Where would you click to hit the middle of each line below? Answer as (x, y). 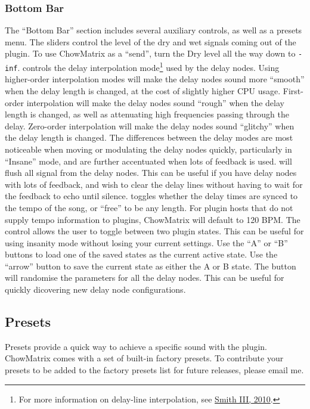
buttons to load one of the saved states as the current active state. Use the (141, 254)
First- (293, 90)
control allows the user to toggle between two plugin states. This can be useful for (154, 231)
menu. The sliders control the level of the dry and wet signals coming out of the (151, 41)
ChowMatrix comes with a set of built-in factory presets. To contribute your (144, 358)
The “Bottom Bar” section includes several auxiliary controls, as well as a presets (154, 30)
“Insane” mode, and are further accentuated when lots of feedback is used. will (148, 161)
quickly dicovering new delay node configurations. (95, 289)
